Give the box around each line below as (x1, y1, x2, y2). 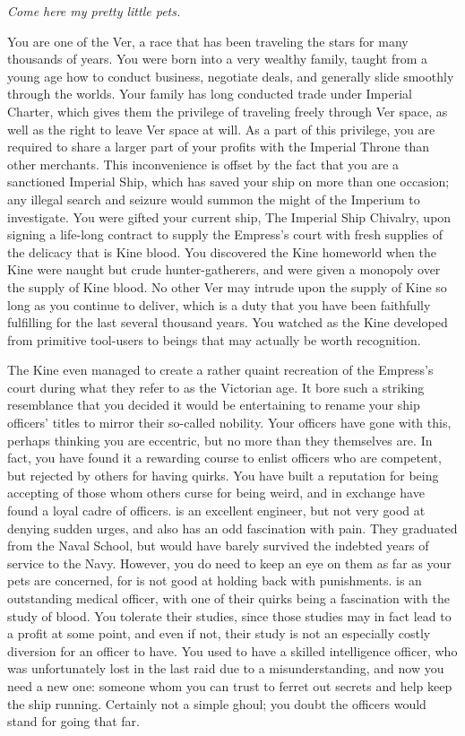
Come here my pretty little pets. (7, 2, 181, 20)
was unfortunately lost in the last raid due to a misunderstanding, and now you (7, 659, 444, 678)
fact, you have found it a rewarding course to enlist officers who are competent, (7, 448, 442, 467)
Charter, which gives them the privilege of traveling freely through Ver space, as (7, 101, 448, 120)
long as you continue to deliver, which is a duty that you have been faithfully (7, 295, 431, 314)
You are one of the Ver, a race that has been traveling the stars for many (7, 31, 409, 50)
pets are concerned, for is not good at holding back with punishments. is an (7, 571, 422, 590)
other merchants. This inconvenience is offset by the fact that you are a (7, 154, 400, 173)
